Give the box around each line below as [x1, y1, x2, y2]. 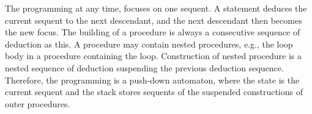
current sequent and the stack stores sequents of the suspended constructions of [5, 85, 303, 98]
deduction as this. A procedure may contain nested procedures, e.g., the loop [5, 37, 293, 50]
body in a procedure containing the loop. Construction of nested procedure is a [5, 49, 302, 62]
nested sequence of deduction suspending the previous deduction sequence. [5, 61, 284, 74]
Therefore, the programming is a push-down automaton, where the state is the [5, 73, 300, 86]
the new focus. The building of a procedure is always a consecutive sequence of [5, 26, 300, 38]
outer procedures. [5, 97, 70, 110]
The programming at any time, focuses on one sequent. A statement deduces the [5, 2, 307, 14]
